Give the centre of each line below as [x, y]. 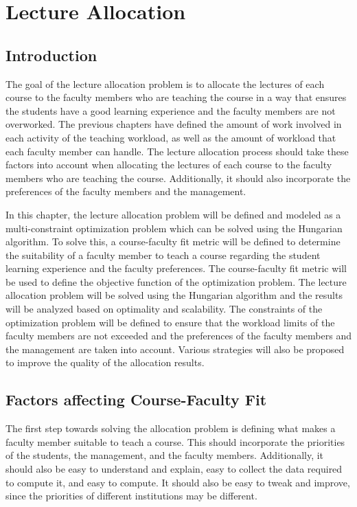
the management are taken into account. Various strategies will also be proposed [175, 349]
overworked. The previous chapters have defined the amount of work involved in [174, 124]
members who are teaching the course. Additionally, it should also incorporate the [178, 178]
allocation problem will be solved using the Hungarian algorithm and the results [174, 295]
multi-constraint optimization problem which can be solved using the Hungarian [174, 228]
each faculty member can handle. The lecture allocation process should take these [177, 151]
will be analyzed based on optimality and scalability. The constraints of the [164, 309]
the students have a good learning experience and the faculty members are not [171, 110]
